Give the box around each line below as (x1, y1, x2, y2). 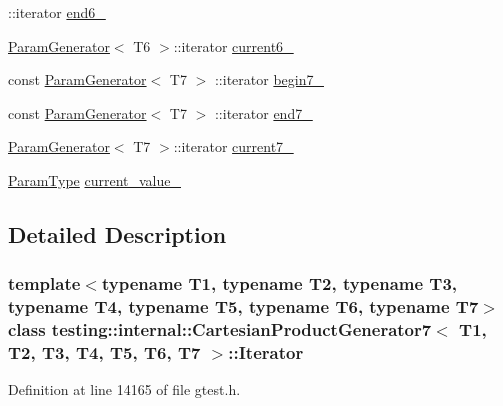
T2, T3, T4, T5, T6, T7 (8, 340, 201, 365)
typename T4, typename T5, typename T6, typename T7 (8, 294, 479, 319)
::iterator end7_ (214, 102, 313, 123)
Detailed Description (8, 218, 227, 249)
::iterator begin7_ (214, 69, 324, 90)
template (8, 271, 81, 296)
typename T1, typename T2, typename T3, (101, 271, 458, 296)
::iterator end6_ (8, 2, 106, 22)
